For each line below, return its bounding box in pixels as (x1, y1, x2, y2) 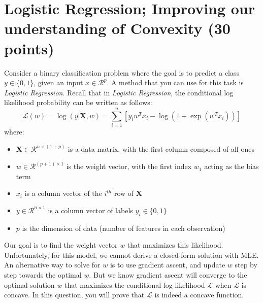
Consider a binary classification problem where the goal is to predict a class (4, 67, 240, 78)
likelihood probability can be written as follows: (4, 97, 152, 108)
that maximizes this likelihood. (127, 240, 223, 250)
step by (235, 259, 257, 270)
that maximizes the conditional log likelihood (64, 279, 205, 290)
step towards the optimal (4, 270, 82, 280)
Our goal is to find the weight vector (4, 240, 118, 250)
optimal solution (4, 279, 55, 290)
